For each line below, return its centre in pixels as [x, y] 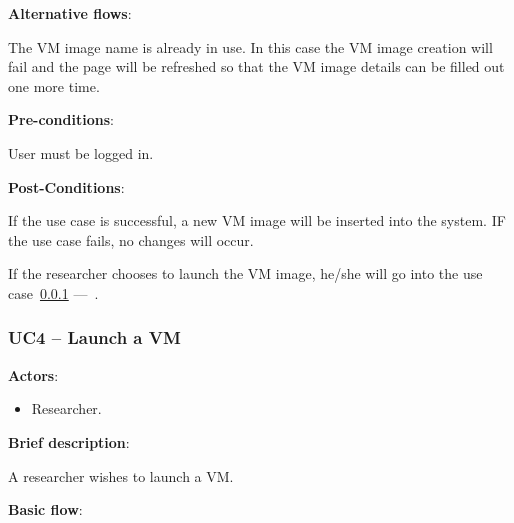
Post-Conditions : [66, 186]
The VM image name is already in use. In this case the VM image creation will [250, 46]
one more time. [54, 85]
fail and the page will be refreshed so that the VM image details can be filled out [256, 66]
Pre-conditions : [61, 119]
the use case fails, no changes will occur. [131, 239]
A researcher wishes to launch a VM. [121, 475]
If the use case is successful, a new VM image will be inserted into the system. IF [257, 220]
